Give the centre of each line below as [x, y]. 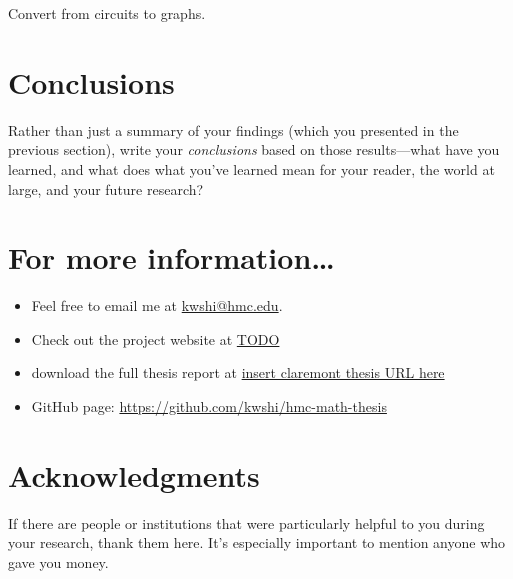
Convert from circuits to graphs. [107, 13]
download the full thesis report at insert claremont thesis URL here [238, 372]
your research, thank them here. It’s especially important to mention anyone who [257, 542]
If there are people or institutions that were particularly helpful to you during [246, 522]
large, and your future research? [106, 188]
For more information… [171, 257]
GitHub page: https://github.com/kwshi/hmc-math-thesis [209, 406]
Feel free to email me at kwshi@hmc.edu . [157, 305]
